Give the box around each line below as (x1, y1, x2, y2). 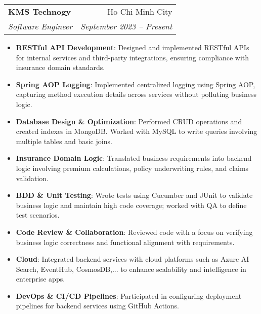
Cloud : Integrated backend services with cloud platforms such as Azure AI (16, 254, 249, 264)
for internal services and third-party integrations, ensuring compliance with (16, 52, 249, 62)
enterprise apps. (16, 273, 65, 284)
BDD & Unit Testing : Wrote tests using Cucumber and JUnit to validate (16, 190, 253, 200)
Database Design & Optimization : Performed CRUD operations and (16, 116, 242, 126)
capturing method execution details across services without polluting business (16, 89, 256, 99)
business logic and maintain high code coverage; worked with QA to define (16, 199, 247, 210)
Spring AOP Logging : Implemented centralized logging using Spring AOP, (16, 79, 255, 89)
